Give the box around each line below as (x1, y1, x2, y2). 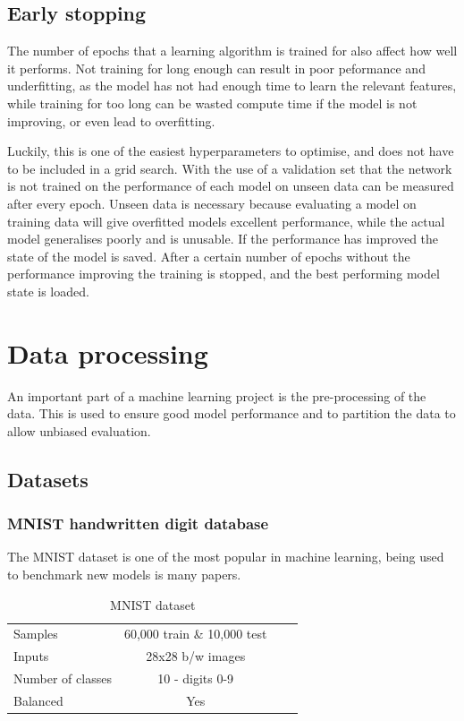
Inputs (13, 647, 49, 665)
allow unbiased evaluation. (7, 421, 151, 440)
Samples (13, 624, 58, 643)
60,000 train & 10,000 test (123, 624, 267, 643)
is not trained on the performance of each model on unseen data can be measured (7, 176, 454, 195)
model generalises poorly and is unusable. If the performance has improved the (7, 229, 439, 248)
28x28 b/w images (146, 647, 246, 665)
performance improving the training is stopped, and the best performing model (7, 264, 440, 283)
